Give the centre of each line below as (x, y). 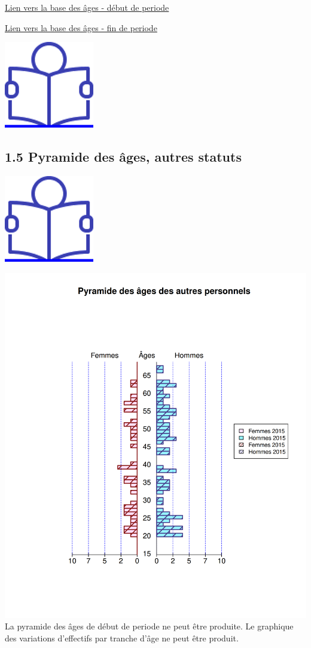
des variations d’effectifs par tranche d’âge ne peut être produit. (122, 638)
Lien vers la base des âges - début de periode (87, 7)
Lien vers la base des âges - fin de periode (81, 27)
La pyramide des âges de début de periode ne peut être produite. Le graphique (149, 626)
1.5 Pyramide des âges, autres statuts (123, 157)
